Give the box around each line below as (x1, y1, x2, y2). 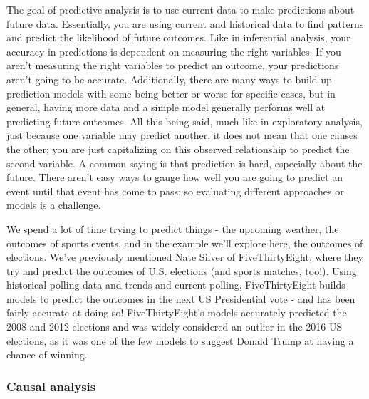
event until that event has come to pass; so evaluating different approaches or (6, 183, 344, 198)
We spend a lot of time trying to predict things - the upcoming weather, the (6, 221, 339, 236)
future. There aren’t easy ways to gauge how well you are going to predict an (6, 170, 343, 185)
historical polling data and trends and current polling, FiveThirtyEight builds (6, 277, 345, 292)
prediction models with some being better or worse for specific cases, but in (6, 85, 336, 100)
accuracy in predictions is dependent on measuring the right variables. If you (6, 43, 341, 58)
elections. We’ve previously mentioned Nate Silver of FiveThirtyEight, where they (6, 249, 363, 264)
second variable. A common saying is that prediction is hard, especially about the (6, 155, 363, 170)
